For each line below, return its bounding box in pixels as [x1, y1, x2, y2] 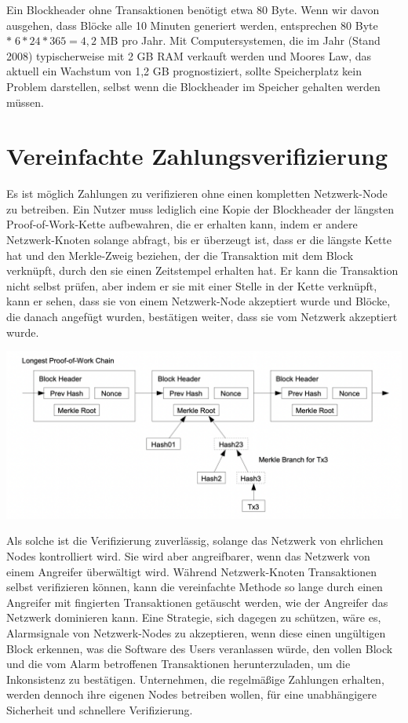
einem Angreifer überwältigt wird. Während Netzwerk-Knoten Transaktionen [6, 563, 377, 579]
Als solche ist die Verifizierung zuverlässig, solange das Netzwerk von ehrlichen [6, 532, 384, 549]
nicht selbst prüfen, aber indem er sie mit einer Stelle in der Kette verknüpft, [6, 277, 377, 294]
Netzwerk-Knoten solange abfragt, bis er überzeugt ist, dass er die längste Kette [6, 232, 392, 248]
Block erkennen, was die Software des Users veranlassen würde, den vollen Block [6, 640, 393, 656]
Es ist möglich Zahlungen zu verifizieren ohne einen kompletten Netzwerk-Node [6, 185, 388, 202]
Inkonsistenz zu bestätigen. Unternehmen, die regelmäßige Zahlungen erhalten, [6, 670, 384, 687]
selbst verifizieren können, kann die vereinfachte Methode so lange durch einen [6, 579, 383, 595]
